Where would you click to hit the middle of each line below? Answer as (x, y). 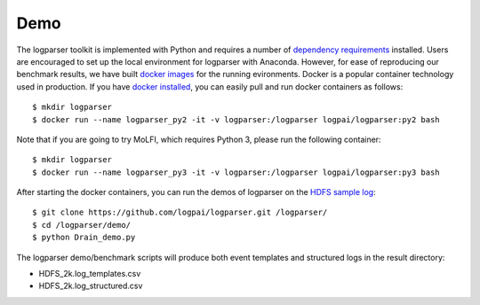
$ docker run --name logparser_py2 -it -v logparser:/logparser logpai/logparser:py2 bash (236, 119)
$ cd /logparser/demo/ (82, 225)
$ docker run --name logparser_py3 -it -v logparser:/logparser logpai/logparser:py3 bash (236, 172)
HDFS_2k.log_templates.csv (90, 274)
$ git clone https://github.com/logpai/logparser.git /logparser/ (180, 212)
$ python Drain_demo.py (84, 238)
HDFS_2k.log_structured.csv (91, 286)
